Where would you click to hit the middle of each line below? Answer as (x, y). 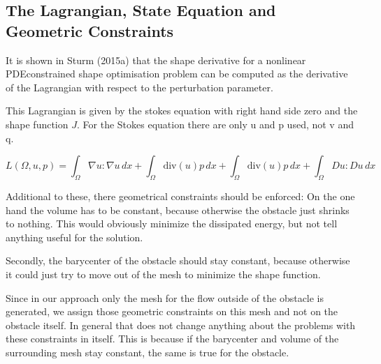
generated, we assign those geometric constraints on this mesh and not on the (172, 311)
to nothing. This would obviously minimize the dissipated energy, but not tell (172, 223)
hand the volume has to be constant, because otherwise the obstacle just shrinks (178, 210)
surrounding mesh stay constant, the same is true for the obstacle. (148, 352)
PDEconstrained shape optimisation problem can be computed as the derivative (177, 74)
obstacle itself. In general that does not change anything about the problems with (181, 325)
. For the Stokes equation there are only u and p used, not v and (215, 124)
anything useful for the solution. (74, 237)
